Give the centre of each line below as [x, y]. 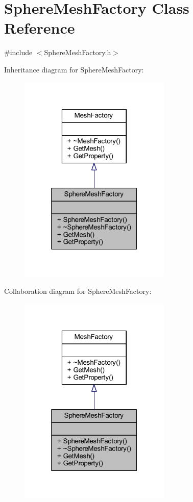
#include [18, 52]
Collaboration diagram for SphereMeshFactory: [78, 291]
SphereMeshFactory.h [78, 52]
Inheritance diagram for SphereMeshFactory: [74, 69]
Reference [40, 28]
